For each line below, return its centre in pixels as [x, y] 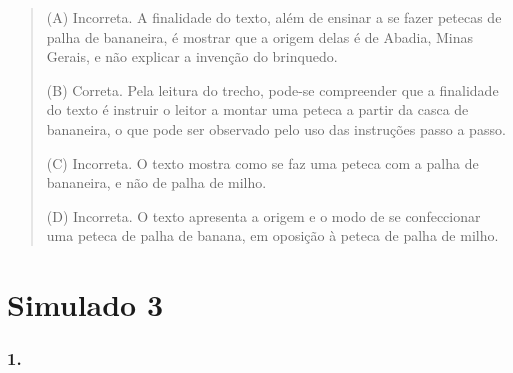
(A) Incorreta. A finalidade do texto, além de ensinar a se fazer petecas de [274, 17]
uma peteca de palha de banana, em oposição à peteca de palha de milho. [272, 235]
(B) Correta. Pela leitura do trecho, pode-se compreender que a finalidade [272, 89]
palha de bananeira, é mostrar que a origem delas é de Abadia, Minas [260, 36]
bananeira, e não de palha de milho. [156, 182]
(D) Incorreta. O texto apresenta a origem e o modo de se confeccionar [263, 215]
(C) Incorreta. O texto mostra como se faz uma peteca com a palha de [262, 162]
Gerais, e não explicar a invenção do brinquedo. [192, 56]
